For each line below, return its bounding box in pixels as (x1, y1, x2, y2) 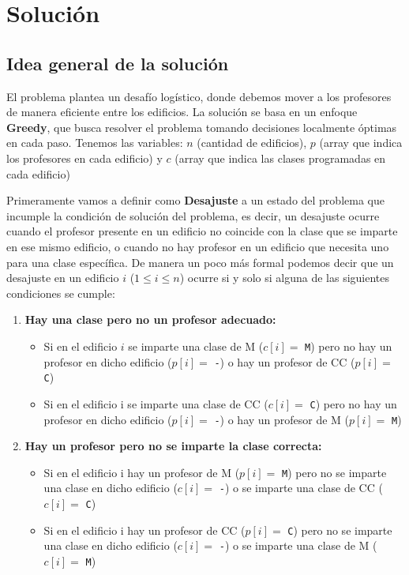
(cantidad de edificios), (197, 134, 307, 151)
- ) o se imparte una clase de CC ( (219, 479, 383, 496)
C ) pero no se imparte (287, 521, 392, 538)
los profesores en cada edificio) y (6, 149, 163, 166)
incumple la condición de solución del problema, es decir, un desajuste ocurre (6, 207, 380, 224)
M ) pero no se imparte (281, 464, 387, 480)
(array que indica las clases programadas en (174, 149, 386, 166)
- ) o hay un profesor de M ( (214, 411, 350, 427)
